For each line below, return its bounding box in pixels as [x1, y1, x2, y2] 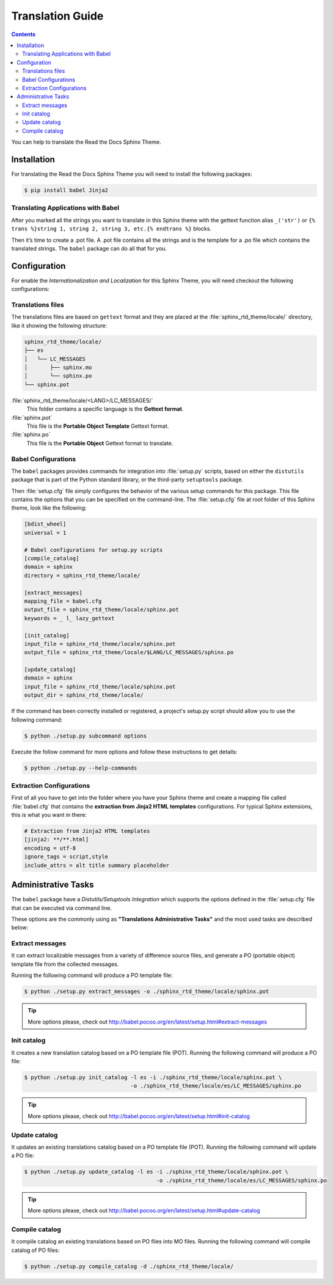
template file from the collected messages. [11, 960, 119, 968]
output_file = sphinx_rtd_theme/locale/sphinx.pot [24, 606, 180, 613]
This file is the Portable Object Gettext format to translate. [26, 439, 174, 447]
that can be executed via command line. [11, 904, 112, 912]
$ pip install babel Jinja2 [24, 187, 108, 194]
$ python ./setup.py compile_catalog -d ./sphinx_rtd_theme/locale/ [24, 1262, 234, 1270]
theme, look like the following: [11, 504, 87, 511]
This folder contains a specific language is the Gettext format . [26, 405, 184, 412]
